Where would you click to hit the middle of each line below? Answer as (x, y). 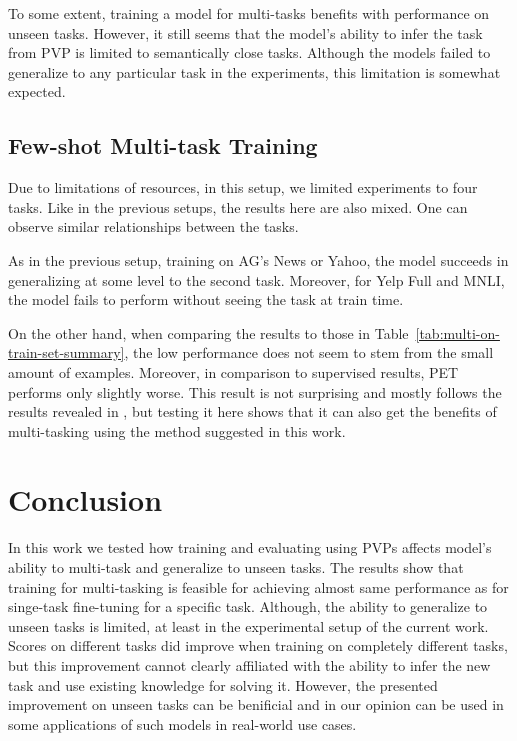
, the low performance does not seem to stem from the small (309, 352)
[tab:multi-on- (457, 332)
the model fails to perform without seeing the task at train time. (206, 299)
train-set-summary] (66, 352)
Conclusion (85, 499)
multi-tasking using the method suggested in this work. (177, 430)
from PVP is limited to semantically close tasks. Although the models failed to (249, 52)
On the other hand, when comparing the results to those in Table (208, 332)
